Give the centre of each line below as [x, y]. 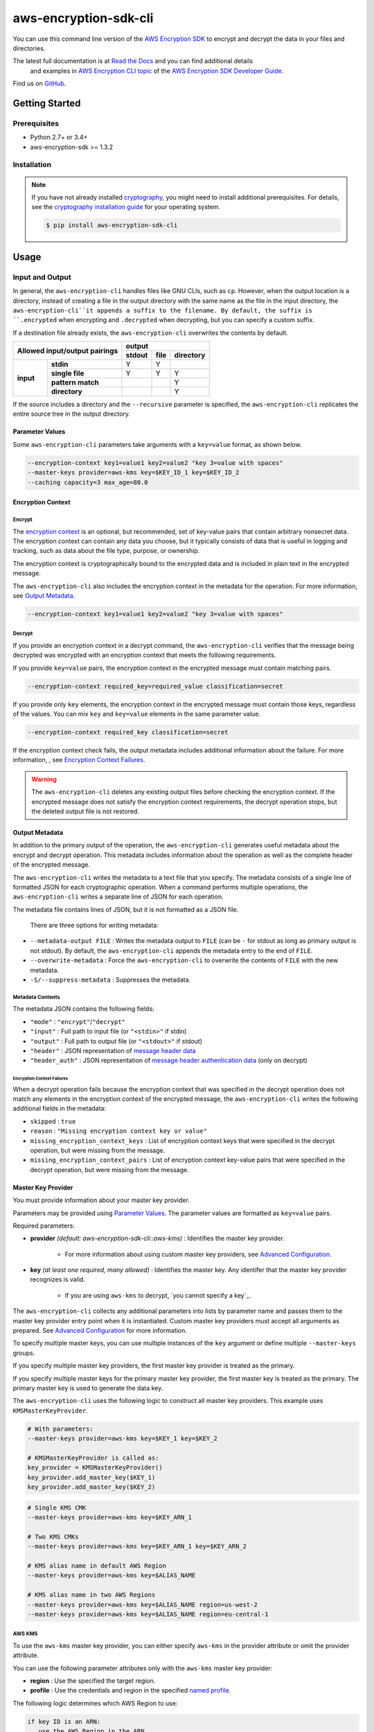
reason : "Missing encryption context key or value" [119, 1131]
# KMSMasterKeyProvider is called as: [93, 1458]
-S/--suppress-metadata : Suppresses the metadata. [110, 980]
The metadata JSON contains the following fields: [84, 1009]
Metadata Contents [36, 997]
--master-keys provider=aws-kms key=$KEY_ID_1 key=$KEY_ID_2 [133, 472]
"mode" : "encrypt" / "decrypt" [78, 1021]
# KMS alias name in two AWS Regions [91, 1595]
